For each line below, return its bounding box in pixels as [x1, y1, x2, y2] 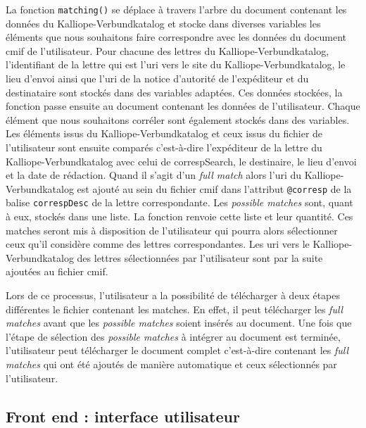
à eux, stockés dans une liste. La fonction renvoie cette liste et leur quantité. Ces [6, 209, 353, 224]
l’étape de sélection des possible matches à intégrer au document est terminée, [6, 329, 341, 344]
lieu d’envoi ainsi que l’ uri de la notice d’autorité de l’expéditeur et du [6, 71, 309, 86]
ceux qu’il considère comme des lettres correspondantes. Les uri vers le [6, 237, 310, 251]
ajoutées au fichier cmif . [6, 264, 108, 279]
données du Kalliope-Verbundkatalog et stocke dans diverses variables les [6, 15, 321, 30]
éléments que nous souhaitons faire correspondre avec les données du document [6, 30, 347, 44]
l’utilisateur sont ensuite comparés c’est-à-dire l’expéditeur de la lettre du [6, 140, 322, 154]
